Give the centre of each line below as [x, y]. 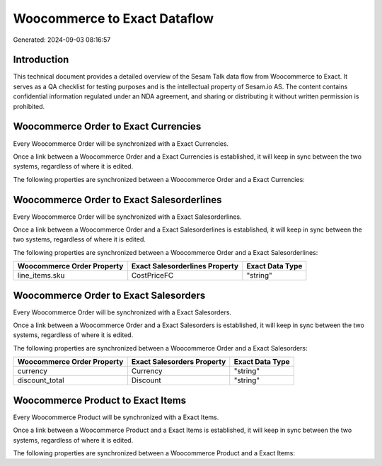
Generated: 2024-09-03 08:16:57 [62, 40]
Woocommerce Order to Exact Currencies [107, 126]
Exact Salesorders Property [179, 362]
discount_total [41, 380]
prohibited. [29, 106]
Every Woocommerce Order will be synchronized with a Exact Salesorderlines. [127, 217]
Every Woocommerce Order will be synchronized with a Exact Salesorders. [122, 312]
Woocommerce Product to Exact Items [100, 400]
